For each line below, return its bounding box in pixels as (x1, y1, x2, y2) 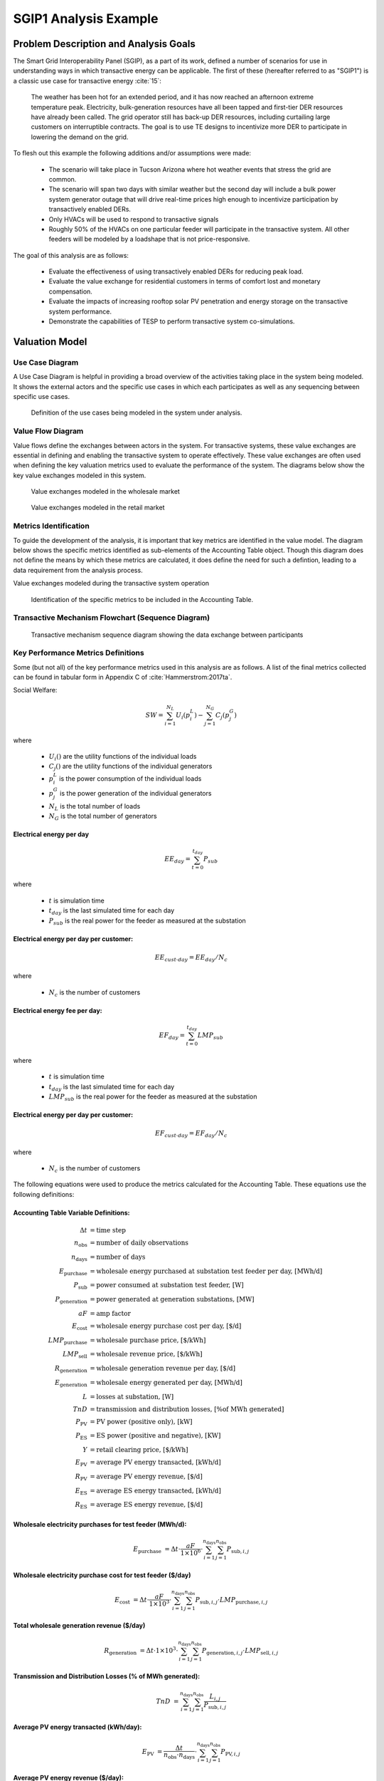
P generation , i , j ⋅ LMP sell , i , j (201, 1646, 279, 1656)
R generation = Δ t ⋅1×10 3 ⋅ (104, 1646, 178, 1656)
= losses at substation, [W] (90, 1393, 174, 1401)
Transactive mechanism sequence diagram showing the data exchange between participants (31, 630, 304, 639)
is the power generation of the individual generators (59, 789, 212, 798)
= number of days (90, 1252, 146, 1261)
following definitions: (13, 1190, 75, 1198)
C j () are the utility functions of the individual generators (48, 762, 213, 772)
